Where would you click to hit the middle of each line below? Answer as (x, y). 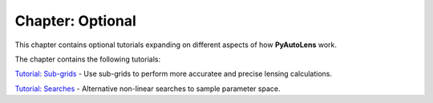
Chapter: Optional (75, 21)
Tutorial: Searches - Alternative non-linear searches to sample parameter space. (148, 89)
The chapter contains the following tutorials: (87, 59)
